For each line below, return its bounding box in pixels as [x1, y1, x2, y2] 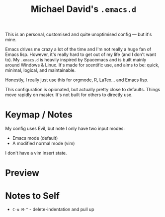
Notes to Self [5, 190, 60, 201]
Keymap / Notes [5, 109, 73, 120]
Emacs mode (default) [12, 135, 58, 141]
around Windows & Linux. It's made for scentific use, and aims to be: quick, [5, 62, 160, 68]
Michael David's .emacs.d [30, 3, 137, 15]
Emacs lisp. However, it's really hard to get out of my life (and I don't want [5, 52, 157, 57]
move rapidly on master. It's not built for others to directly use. [5, 92, 133, 98]
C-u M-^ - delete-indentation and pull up [12, 207, 94, 213]
